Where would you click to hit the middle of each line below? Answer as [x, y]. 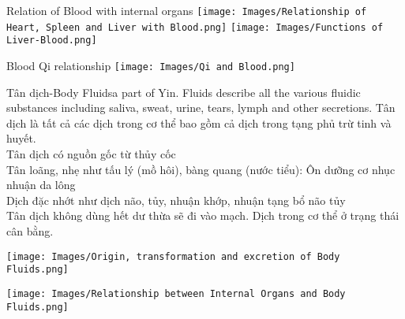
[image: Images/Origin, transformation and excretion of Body [173, 256]
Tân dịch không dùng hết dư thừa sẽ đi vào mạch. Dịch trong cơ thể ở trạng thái [203, 215]
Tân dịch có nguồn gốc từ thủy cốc [91, 154]
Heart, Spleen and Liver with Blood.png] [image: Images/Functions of [195, 27]
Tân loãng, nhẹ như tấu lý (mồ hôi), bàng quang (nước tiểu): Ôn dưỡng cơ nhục [201, 169]
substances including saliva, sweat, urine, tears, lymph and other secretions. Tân [201, 108]
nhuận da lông [41, 185]
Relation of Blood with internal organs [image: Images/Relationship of [187, 10]
